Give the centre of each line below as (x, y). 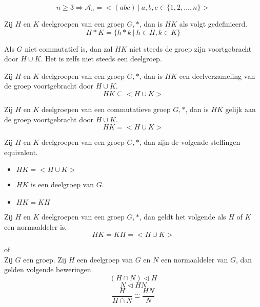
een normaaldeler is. (36, 226)
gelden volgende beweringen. (49, 269)
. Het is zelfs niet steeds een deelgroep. (101, 59)
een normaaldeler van (194, 259)
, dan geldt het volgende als (183, 216)
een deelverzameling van (217, 75)
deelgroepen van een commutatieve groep (106, 109)
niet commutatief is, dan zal (69, 48)
